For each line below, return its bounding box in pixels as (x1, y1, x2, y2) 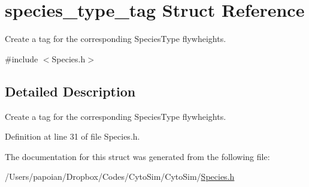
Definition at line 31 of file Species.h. (5, 130, 140, 143)
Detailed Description (5, 82, 136, 100)
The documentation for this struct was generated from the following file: (5, 150, 270, 162)
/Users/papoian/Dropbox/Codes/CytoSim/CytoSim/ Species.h (5, 170, 235, 183)
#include (5, 52, 38, 65)
